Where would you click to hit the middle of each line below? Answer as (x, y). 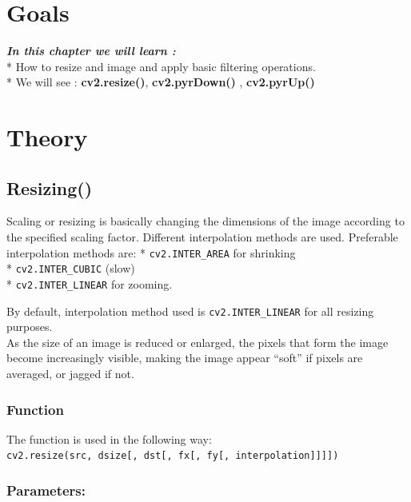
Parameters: (46, 490)
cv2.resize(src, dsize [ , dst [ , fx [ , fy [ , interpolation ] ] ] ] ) (173, 456)
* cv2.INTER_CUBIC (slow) (71, 268)
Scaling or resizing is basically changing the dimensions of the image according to (205, 221)
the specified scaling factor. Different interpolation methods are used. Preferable (202, 237)
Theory (47, 137)
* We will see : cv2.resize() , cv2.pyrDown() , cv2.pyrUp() (161, 82)
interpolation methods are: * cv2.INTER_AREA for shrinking (151, 252)
